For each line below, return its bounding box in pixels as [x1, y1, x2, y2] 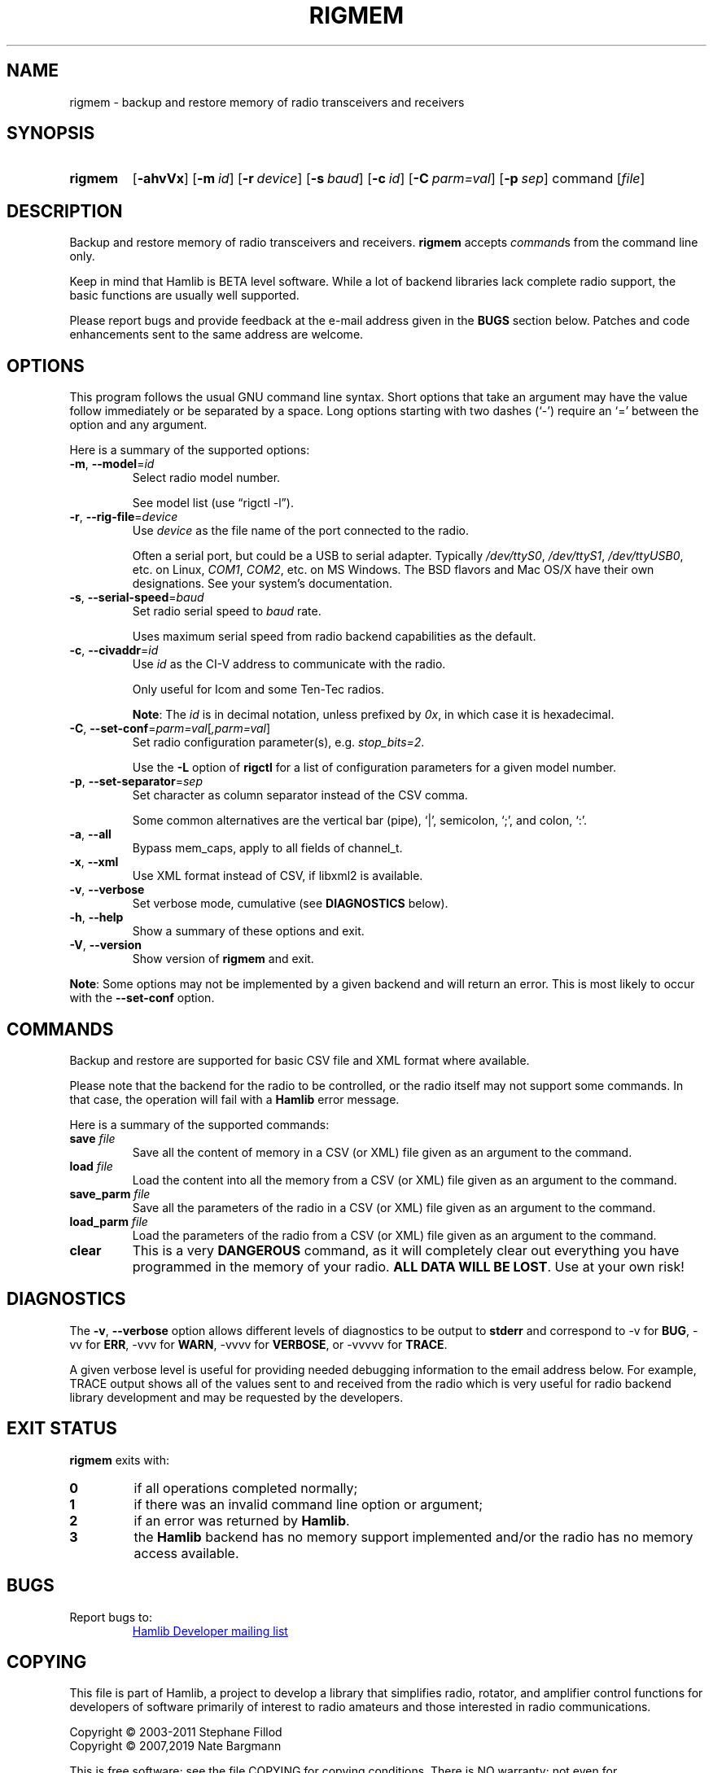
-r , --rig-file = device [69, 510, 178, 524]
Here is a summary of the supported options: [69, 443, 310, 457]
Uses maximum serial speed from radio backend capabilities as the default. [132, 629, 536, 644]
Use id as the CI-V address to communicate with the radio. [132, 657, 446, 672]
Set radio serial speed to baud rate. [132, 604, 322, 619]
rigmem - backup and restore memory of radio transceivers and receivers [69, 94, 465, 109]
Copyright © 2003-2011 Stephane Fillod [69, 1725, 282, 1740]
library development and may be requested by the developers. [69, 1390, 404, 1404]
